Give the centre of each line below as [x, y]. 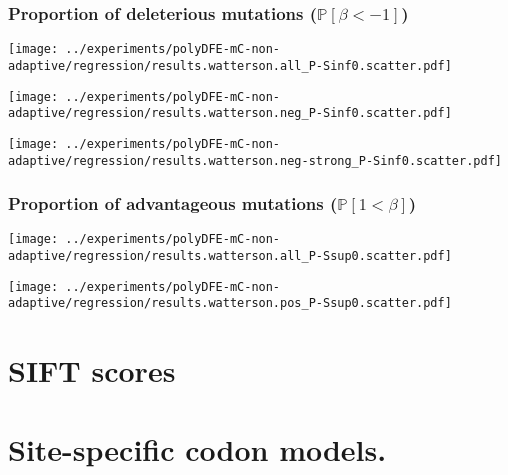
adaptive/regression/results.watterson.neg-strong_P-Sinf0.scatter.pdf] [255, 160]
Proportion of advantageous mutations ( [173, 203]
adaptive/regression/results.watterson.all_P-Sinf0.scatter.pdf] [230, 65]
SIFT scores [92, 370]
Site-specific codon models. [197, 448]
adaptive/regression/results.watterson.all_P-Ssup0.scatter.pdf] [230, 256]
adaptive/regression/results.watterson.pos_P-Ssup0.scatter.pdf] [230, 303]
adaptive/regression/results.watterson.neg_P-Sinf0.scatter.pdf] [230, 113]
